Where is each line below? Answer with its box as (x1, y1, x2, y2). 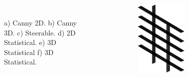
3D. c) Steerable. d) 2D (4, 27, 76, 37)
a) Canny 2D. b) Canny (4, 17, 77, 27)
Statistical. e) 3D (4, 37, 57, 47)
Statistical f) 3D (4, 46, 54, 57)
